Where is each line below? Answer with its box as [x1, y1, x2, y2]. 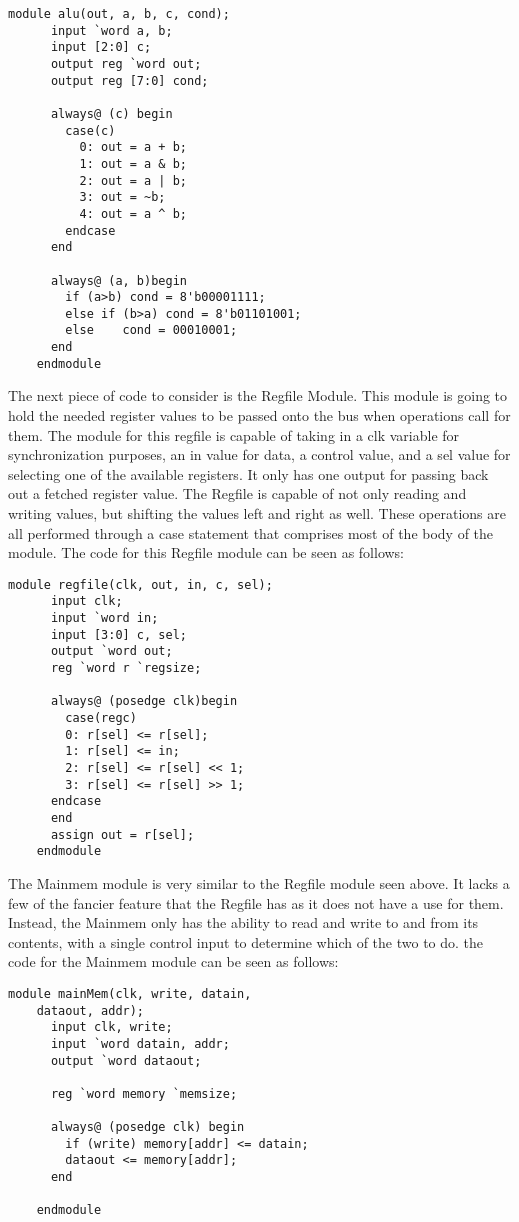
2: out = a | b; [79, 173, 187, 188]
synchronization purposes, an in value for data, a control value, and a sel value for [8, 444, 511, 465]
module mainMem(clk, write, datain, [8, 986, 252, 1001]
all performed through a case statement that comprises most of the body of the [8, 522, 494, 543]
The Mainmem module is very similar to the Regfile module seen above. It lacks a [8, 872, 510, 893]
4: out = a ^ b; [79, 206, 187, 221]
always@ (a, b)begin [50, 273, 187, 288]
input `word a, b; [50, 23, 173, 38]
